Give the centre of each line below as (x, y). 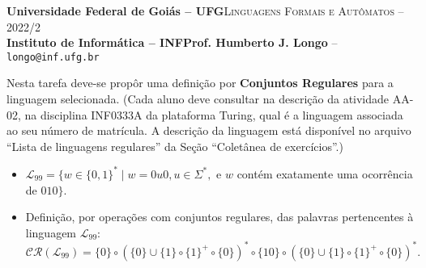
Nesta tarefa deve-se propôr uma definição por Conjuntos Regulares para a (200, 83)
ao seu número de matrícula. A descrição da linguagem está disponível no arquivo (209, 130)
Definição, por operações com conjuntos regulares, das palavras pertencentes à (219, 217)
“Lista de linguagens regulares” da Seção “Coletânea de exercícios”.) (175, 146)
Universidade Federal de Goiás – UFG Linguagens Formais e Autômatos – (205, 10)
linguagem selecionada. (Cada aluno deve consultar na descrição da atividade (198, 99)
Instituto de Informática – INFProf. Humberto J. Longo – (172, 42)
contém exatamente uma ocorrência (325, 173)
